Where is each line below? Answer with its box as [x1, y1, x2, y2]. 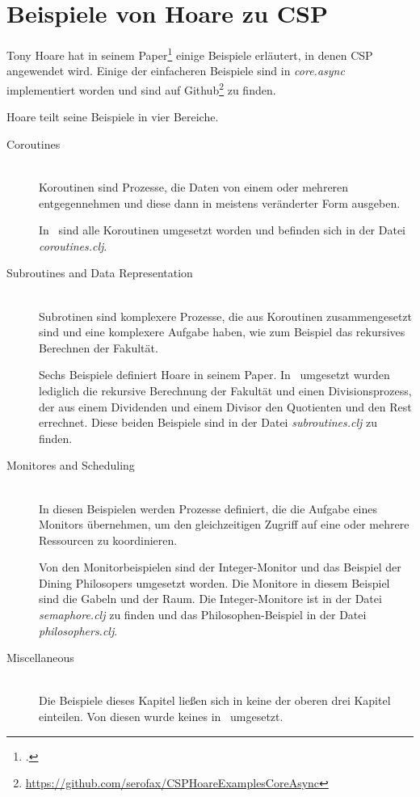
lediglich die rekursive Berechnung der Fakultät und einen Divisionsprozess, [39, 382, 412, 398]
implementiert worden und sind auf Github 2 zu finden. [6, 78, 276, 98]
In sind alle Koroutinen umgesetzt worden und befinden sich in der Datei [39, 221, 406, 238]
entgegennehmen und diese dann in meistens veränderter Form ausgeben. [39, 194, 401, 211]
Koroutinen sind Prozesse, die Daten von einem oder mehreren [39, 179, 349, 195]
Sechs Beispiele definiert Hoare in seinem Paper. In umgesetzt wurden [39, 366, 390, 383]
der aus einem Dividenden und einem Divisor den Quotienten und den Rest [39, 398, 412, 415]
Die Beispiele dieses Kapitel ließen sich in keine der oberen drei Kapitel [39, 692, 391, 709]
